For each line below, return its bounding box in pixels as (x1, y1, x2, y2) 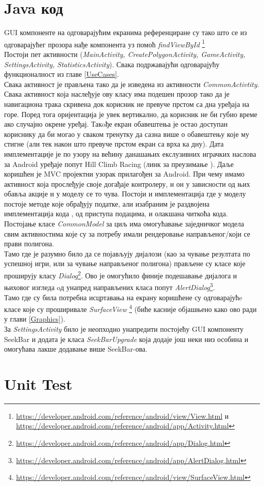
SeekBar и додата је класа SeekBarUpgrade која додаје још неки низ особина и (4, 333, 248, 344)
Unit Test (4, 373, 73, 394)
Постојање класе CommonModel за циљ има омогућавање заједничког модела (4, 218, 244, 229)
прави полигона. (4, 238, 54, 249)
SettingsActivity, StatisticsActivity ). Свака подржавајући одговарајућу (4, 59, 220, 69)
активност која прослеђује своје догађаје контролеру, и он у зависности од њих (4, 178, 250, 189)
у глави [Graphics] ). (4, 313, 65, 324)
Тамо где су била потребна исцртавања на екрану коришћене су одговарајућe (4, 292, 243, 302)
